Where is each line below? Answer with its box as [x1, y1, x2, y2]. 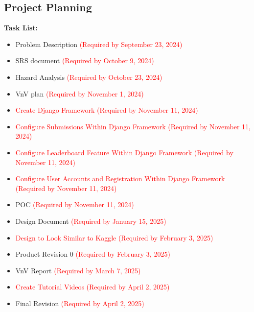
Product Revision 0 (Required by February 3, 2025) [15, 249, 170, 259]
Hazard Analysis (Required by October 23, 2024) [15, 72, 162, 82]
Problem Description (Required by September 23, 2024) [15, 39, 183, 49]
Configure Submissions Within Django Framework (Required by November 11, [15, 121, 251, 131]
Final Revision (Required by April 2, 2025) [15, 298, 144, 308]
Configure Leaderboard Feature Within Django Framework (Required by [15, 147, 233, 157]
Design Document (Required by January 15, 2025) [15, 216, 166, 226]
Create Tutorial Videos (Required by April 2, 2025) [15, 282, 170, 292]
